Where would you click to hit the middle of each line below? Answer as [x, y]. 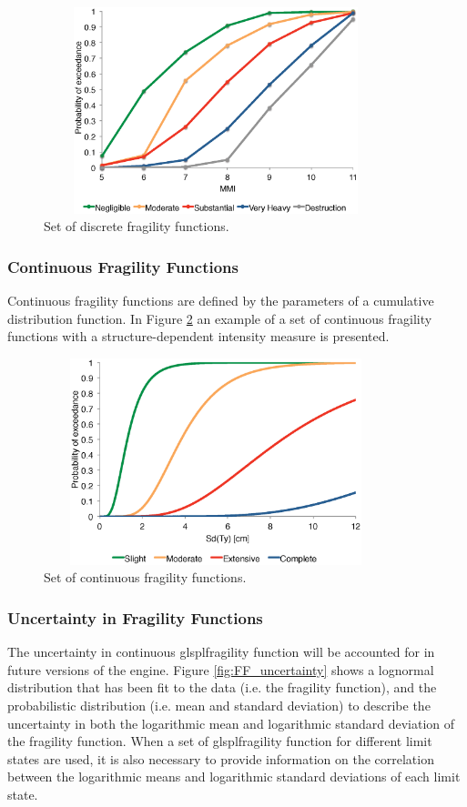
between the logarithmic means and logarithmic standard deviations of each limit [234, 777]
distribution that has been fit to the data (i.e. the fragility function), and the [222, 687]
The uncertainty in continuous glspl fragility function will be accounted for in [221, 652]
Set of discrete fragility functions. [137, 226]
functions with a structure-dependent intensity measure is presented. [198, 336]
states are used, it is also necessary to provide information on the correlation [221, 758]
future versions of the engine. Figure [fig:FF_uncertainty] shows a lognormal [221, 669]
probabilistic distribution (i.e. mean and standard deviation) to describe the [219, 705]
